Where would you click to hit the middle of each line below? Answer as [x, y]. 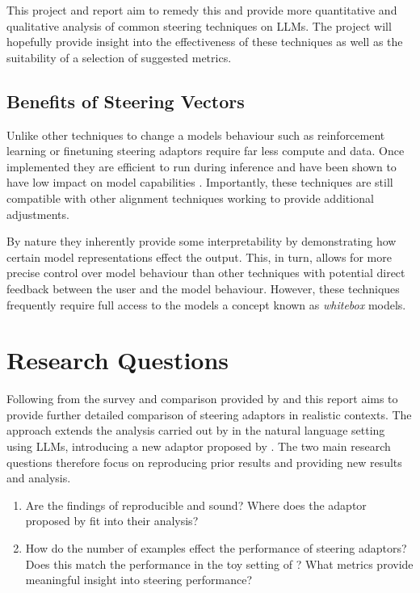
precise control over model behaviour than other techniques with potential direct [206, 273]
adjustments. [38, 214]
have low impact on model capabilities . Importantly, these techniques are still [200, 182]
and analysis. [39, 478]
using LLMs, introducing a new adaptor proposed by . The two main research [199, 446]
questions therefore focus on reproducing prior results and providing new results [204, 462]
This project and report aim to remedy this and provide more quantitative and [202, 10]
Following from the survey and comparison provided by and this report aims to [202, 399]
